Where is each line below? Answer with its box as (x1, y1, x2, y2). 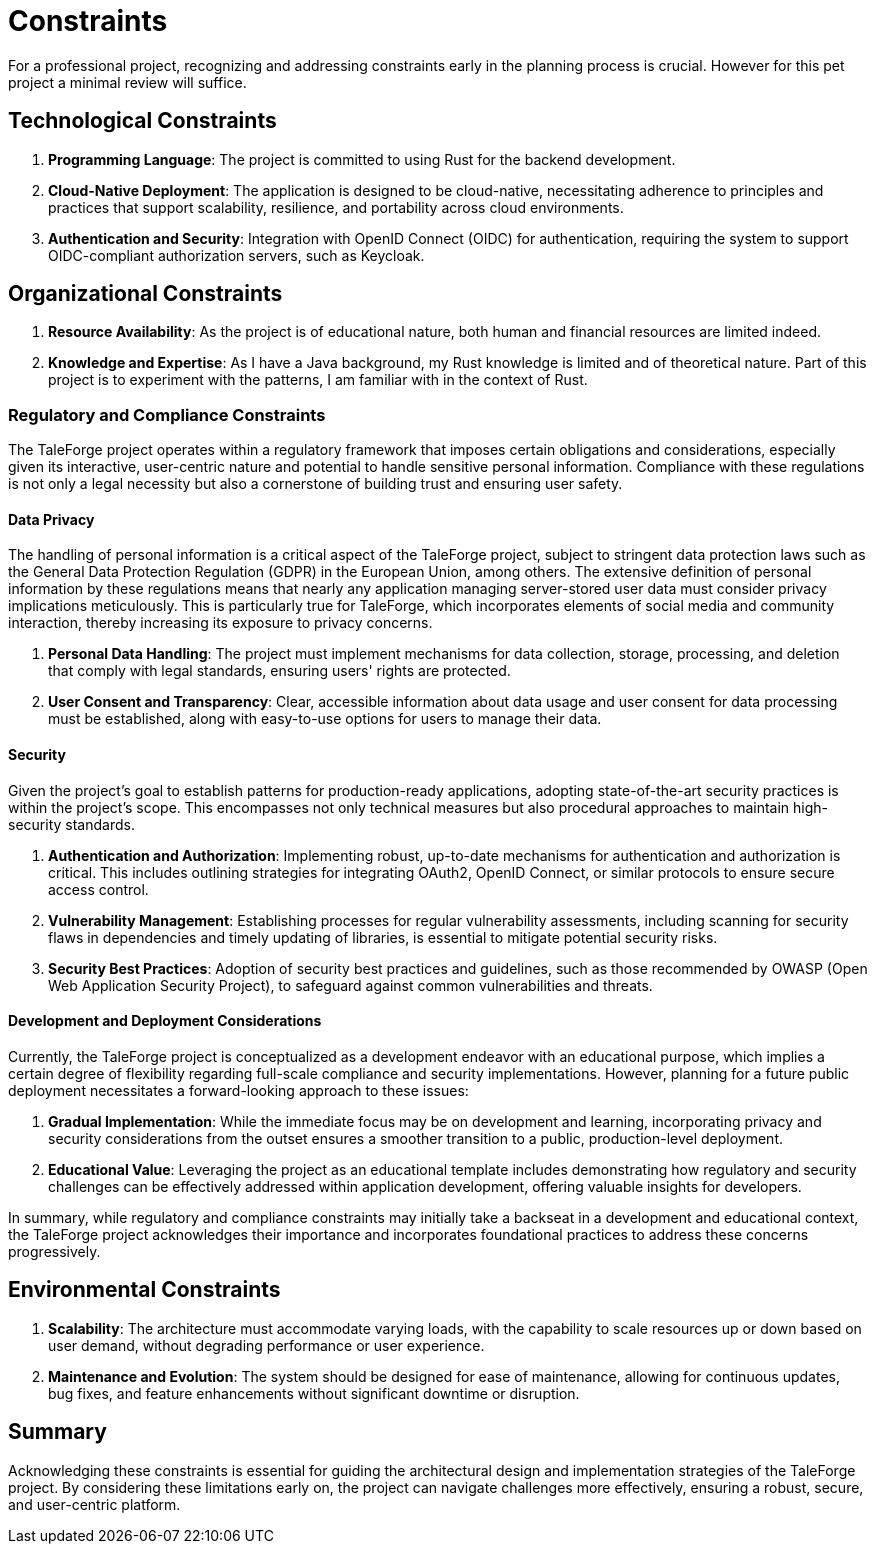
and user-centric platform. (8, 1495, 181, 1513)
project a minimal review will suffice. (8, 73, 247, 91)
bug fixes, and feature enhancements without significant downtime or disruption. (48, 1384, 580, 1402)
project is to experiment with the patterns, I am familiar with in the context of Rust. (48, 371, 588, 389)
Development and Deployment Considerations (8, 1012, 322, 1030)
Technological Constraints (8, 108, 277, 134)
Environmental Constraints (8, 1277, 281, 1303)
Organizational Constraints (8, 281, 283, 307)
